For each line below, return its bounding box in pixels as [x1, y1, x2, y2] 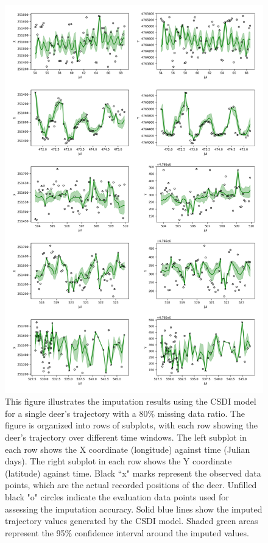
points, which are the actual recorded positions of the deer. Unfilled [5, 478, 257, 491]
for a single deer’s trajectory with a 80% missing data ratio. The [5, 406, 245, 419]
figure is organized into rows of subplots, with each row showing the [5, 419, 258, 431]
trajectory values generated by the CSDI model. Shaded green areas [5, 514, 258, 527]
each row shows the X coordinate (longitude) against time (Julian [5, 442, 250, 455]
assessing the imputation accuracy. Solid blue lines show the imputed [5, 502, 263, 515]
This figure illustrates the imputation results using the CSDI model [5, 395, 256, 408]
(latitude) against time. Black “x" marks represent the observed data [5, 466, 261, 479]
